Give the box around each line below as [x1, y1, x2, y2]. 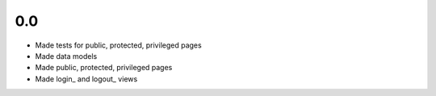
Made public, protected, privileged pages [35, 63, 173, 73]
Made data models [35, 51, 98, 61]
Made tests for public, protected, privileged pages [35, 40, 202, 50]
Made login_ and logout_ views [35, 73, 138, 84]
